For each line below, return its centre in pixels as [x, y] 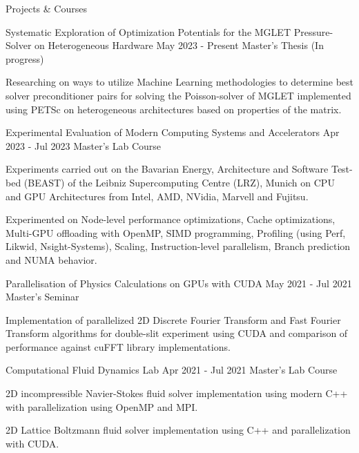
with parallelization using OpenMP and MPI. [102, 406]
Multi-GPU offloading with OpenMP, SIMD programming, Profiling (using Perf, [176, 232]
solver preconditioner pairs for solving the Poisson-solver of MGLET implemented [178, 95]
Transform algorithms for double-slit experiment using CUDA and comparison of [177, 333]
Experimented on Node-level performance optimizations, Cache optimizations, [171, 219]
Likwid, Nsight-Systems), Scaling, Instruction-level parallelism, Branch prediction [178, 246]
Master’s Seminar [42, 297]
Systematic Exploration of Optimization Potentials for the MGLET [148, 31]
